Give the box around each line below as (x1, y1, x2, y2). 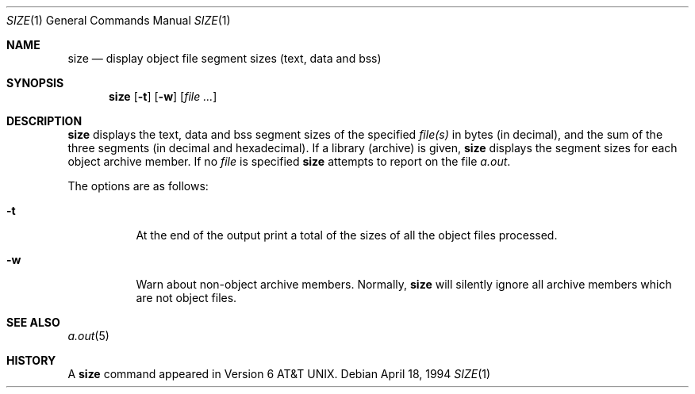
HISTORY (6, 354, 56, 367)
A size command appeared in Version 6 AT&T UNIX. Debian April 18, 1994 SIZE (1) (67, 367, 491, 381)
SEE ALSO (6, 316, 60, 329)
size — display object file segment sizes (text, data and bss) (67, 52, 382, 65)
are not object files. (136, 291, 237, 304)
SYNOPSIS (6, 76, 64, 90)
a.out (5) (67, 329, 109, 342)
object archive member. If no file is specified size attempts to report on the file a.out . (67, 155, 511, 168)
